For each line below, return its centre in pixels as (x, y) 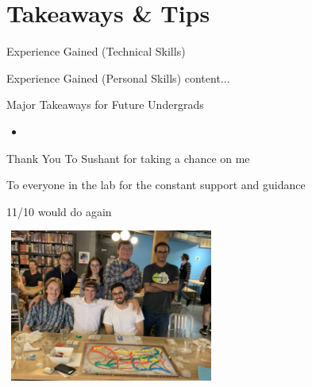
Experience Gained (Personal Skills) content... (118, 77)
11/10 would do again (59, 211)
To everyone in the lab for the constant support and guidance (156, 185)
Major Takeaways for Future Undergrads (105, 104)
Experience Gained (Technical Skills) (96, 51)
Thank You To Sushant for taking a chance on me (128, 158)
